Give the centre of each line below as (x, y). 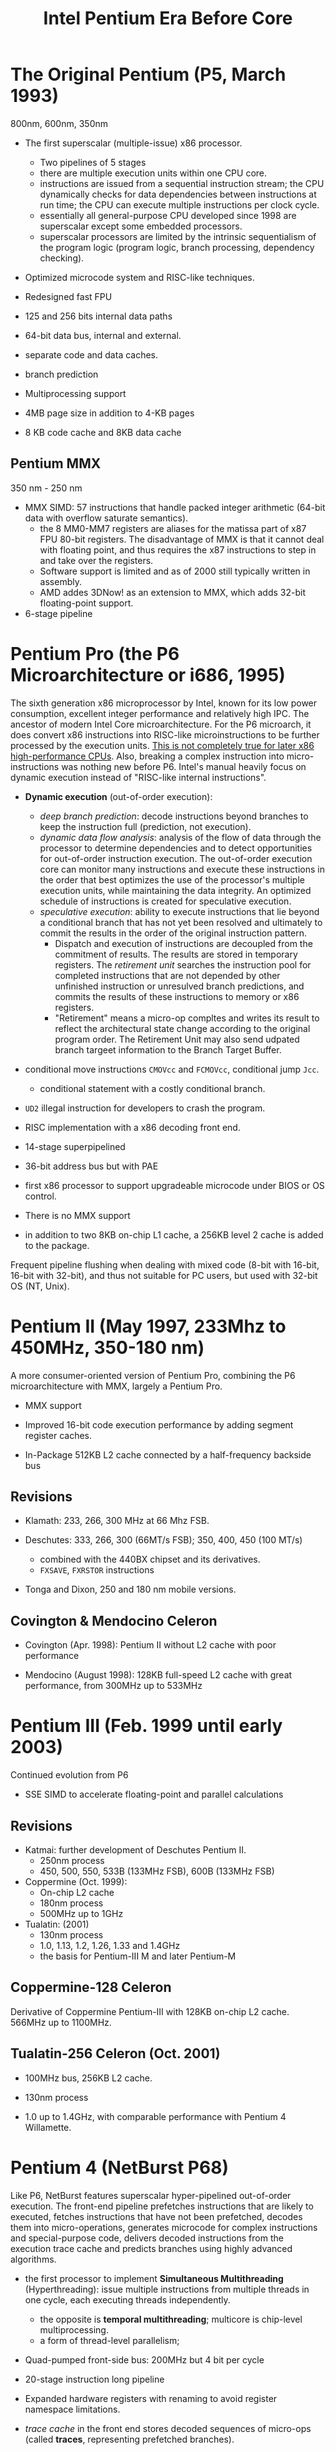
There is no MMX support (77, 1215)
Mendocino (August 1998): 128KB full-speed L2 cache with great (158, 1675)
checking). (62, 258)
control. (40, 1196)
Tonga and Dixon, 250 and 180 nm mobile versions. (130, 1589)
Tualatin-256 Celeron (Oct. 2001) (115, 2053)
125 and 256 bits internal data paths (98, 316)
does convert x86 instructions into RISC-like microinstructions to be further (165, 734)
